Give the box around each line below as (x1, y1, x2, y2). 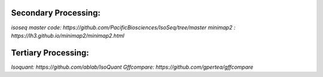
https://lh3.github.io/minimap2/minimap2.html (11, 32, 125, 39)
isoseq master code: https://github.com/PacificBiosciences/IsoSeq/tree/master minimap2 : (11, 24, 236, 31)
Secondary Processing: (11, 8, 101, 18)
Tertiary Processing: (11, 48, 89, 58)
